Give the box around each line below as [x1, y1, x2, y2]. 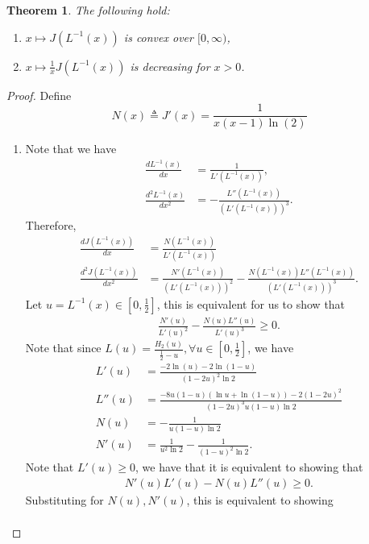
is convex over [123, 28, 193, 45]
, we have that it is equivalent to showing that [135, 459, 363, 475]
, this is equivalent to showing [186, 491, 334, 508]
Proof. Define [6, 86, 72, 103]
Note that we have [25, 140, 117, 157]
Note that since [25, 339, 102, 356]
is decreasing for [130, 57, 210, 74]
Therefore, [25, 217, 77, 234]
